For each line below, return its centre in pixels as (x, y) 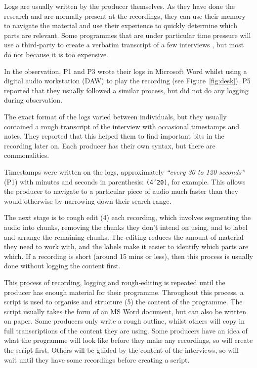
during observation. (33, 100)
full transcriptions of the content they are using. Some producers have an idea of (126, 330)
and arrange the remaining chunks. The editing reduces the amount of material (124, 237)
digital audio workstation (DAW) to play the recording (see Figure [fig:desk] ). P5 (127, 81)
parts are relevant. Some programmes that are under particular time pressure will (128, 35)
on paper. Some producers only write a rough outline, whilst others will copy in (125, 321)
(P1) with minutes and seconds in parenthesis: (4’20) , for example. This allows (125, 181)
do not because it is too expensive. (56, 54)
